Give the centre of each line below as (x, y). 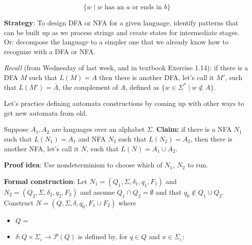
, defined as (142, 87)
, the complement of (88, 87)
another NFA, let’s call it (42, 148)
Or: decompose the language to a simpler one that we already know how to (116, 42)
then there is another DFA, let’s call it (157, 77)
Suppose (16, 129)
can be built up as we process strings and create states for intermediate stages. (122, 32)
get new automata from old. (46, 112)
